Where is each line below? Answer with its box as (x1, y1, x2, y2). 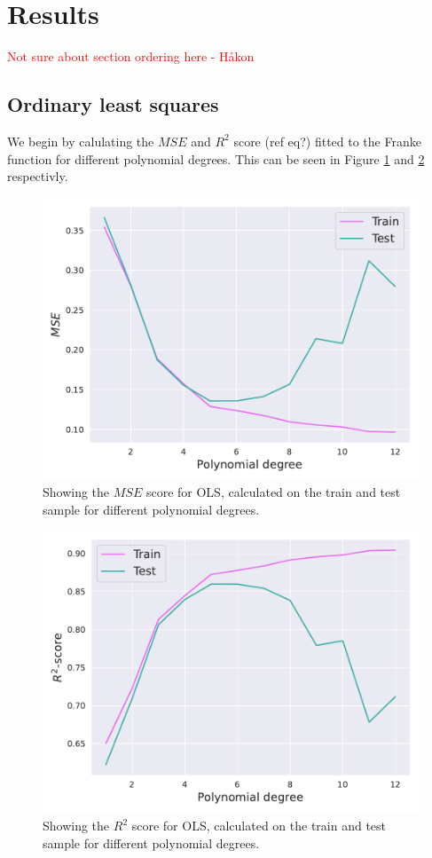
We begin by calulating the (7, 131, 154, 150)
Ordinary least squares (7, 91, 219, 118)
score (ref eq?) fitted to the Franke (233, 131, 421, 150)
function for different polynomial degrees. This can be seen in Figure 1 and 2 (7, 149, 425, 168)
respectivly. (7, 167, 68, 185)
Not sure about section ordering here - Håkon (7, 47, 255, 66)
